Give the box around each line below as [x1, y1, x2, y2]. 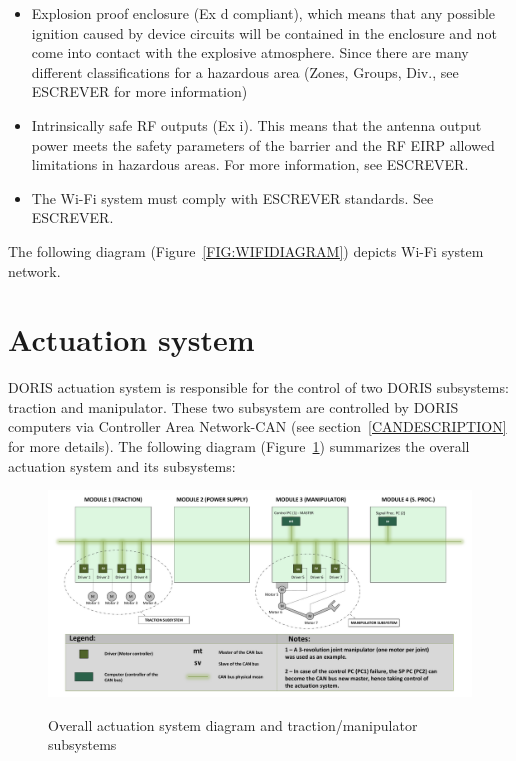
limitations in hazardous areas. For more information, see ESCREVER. [31, 154, 469, 175]
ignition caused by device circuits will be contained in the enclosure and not [31, 22, 497, 43]
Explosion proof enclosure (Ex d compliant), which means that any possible [31, 3, 496, 23]
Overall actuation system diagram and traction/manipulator [48, 714, 418, 735]
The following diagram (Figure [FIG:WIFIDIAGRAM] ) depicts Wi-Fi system [8, 240, 484, 261]
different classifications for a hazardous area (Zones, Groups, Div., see [31, 61, 459, 82]
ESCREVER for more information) [31, 81, 248, 102]
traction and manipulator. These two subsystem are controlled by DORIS [8, 396, 459, 417]
